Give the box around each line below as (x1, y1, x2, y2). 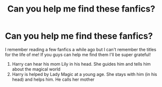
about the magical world (12, 66, 60, 72)
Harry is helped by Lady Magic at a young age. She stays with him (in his (12, 71, 157, 77)
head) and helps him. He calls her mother (12, 76, 95, 82)
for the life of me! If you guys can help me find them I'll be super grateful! (5, 52, 151, 58)
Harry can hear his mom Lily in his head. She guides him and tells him (12, 61, 151, 67)
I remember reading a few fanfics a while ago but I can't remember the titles (5, 46, 156, 52)
